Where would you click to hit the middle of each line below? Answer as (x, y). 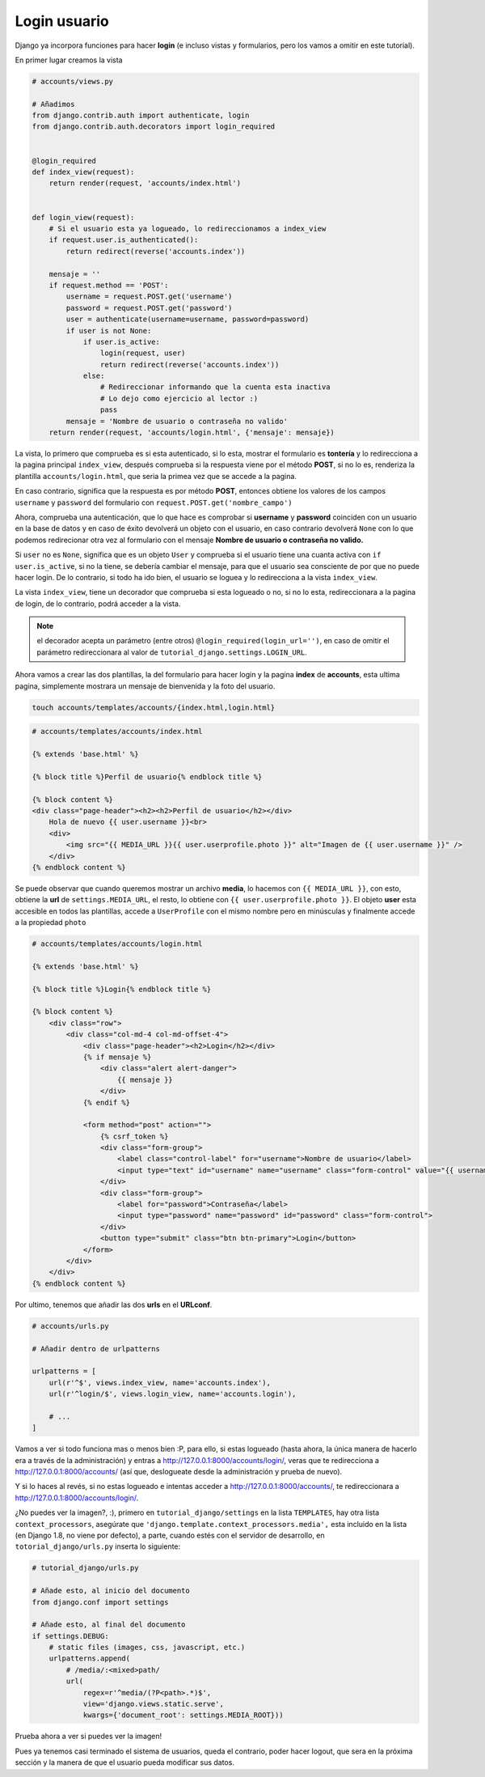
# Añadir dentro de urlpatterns (96, 1349)
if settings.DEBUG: (70, 1636)
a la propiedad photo (51, 922)
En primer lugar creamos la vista (69, 60)
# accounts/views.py (72, 81)
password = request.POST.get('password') (149, 308)
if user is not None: (109, 331)
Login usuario (62, 21)
